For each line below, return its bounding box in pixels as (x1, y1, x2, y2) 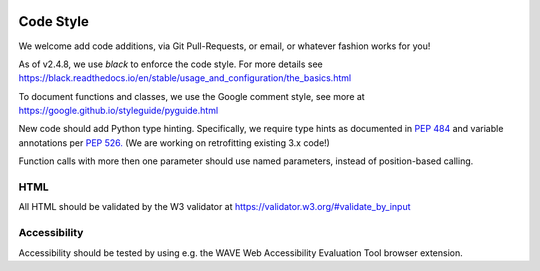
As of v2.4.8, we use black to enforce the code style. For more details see (18, 58, 324, 70)
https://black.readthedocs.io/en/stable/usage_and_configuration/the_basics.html (18, 72, 352, 84)
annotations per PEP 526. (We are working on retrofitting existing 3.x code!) (18, 136, 330, 149)
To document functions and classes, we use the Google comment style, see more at (18, 90, 365, 102)
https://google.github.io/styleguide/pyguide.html (18, 105, 219, 117)
